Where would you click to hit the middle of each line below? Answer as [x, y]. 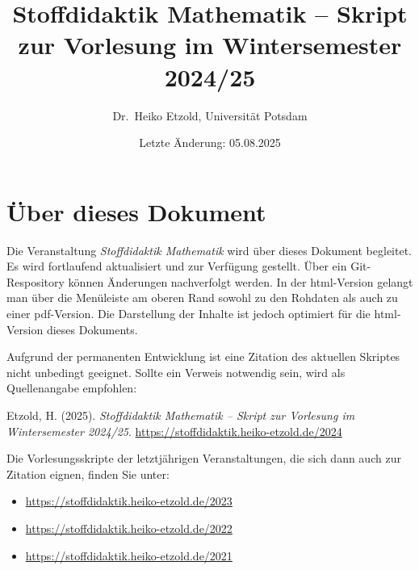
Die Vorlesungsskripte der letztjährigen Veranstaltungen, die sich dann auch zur [204, 458]
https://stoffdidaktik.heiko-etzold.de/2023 [129, 501]
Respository [36, 281]
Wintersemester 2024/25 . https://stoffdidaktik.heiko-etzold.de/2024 [174, 431]
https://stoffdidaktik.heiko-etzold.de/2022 [129, 528]
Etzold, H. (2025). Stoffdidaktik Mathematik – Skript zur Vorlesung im [181, 415]
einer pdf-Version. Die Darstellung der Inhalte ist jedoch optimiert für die [189, 313]
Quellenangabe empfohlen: [72, 388]
